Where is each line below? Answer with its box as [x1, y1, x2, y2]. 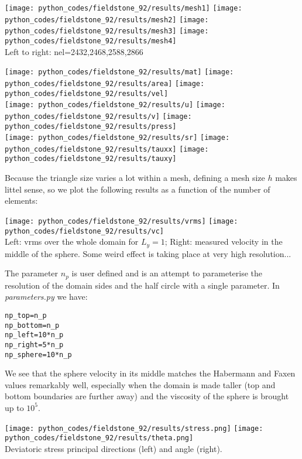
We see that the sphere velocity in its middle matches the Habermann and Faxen [5, 367, 296, 379]
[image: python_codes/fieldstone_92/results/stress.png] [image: [5, 424, 263, 433]
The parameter [5, 267, 59, 279]
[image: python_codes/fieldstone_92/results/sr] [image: [5, 133, 230, 142]
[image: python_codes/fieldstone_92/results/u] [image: [5, 101, 225, 109]
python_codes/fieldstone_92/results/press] [5, 122, 177, 131]
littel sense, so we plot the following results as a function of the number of [5, 183, 270, 195]
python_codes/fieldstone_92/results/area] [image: [5, 79, 205, 88]
